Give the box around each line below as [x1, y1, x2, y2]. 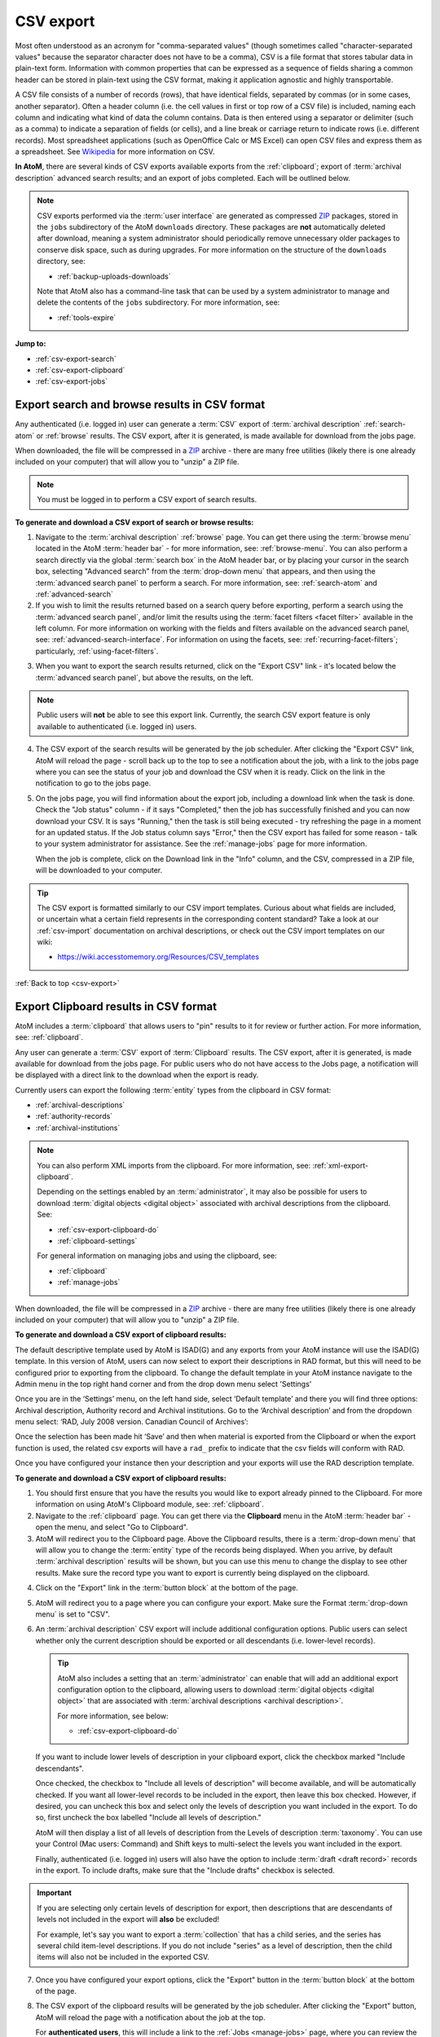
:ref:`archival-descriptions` [35, 1100, 125, 1110]
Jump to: [15, 339, 46, 349]
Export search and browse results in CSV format [15, 398, 266, 411]
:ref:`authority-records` [35, 1111, 113, 1121]
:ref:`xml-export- [312, 1160, 369, 1170]
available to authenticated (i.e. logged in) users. [37, 721, 197, 731]
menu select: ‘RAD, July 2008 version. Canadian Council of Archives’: [15, 1417, 249, 1427]
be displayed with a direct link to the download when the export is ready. [15, 1070, 259, 1080]
